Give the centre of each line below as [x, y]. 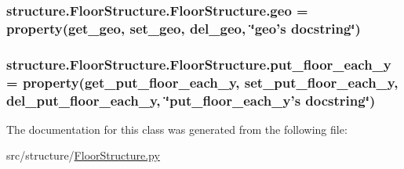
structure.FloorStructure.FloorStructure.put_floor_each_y [199, 64]
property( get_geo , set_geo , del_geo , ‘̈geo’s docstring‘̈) [184, 28]
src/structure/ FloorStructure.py [83, 155]
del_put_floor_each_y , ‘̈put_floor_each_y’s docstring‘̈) [191, 100]
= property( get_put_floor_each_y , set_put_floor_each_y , [202, 82]
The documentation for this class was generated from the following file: [177, 129]
